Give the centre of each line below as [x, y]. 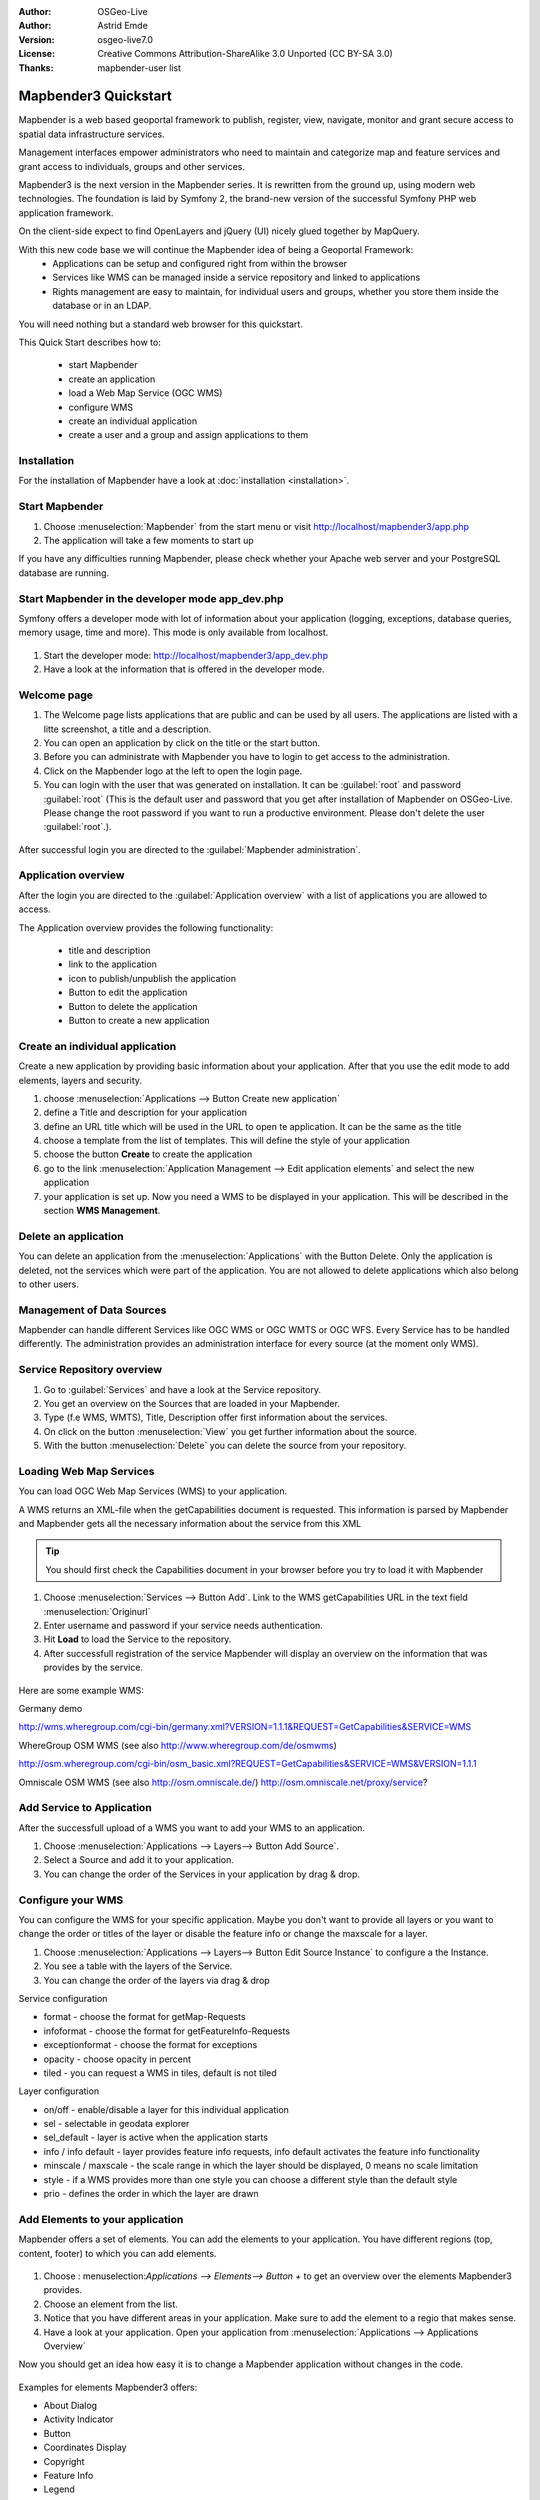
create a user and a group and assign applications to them [188, 435]
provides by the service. [93, 1667]
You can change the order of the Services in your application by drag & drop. [201, 1874]
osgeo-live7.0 [125, 39]
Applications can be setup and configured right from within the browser [200, 263]
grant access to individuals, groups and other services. [131, 166]
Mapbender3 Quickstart [95, 96]
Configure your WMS [71, 1900]
